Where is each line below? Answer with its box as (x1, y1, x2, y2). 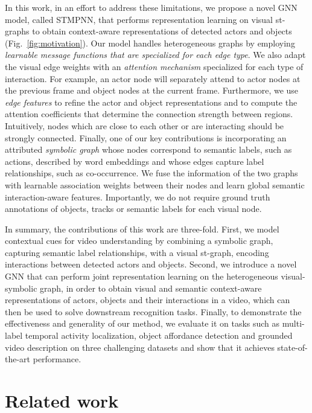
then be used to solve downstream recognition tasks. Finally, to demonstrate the (5, 305, 302, 318)
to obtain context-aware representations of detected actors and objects (32, 25, 292, 37)
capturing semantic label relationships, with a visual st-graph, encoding (5, 246, 269, 258)
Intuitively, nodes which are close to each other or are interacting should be (5, 119, 284, 132)
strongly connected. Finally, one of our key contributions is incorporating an (5, 131, 287, 144)
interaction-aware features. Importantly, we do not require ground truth (5, 190, 270, 203)
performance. (33, 353, 81, 365)
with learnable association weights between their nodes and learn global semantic (5, 178, 305, 191)
